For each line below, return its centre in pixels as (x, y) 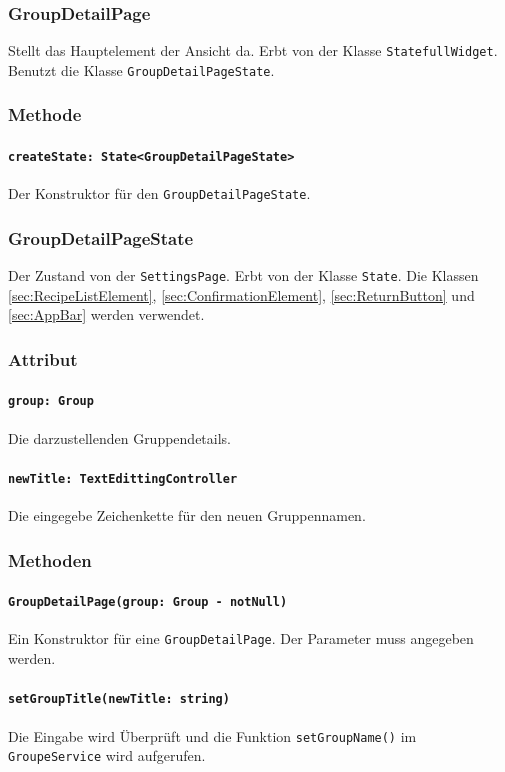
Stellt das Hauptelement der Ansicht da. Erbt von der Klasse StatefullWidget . (253, 50)
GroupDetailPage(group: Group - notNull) (148, 602)
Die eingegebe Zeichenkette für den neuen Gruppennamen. (187, 515)
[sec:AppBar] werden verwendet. (106, 314)
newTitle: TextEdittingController (123, 478)
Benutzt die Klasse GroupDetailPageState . (141, 69)
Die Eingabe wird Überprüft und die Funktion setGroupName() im (212, 735)
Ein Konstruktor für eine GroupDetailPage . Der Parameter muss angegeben (241, 638)
